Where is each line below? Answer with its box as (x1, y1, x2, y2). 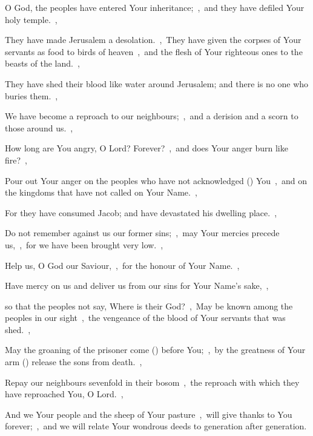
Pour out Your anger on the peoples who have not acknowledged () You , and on (5, 174, 307, 187)
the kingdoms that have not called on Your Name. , (5, 186, 197, 199)
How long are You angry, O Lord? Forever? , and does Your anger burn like (5, 142, 288, 154)
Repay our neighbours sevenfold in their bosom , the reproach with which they (5, 375, 300, 388)
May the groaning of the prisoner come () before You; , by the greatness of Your (5, 343, 306, 356)
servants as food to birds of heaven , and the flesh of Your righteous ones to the (5, 45, 303, 58)
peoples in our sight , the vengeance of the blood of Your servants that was (5, 311, 286, 324)
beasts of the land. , (5, 57, 80, 70)
